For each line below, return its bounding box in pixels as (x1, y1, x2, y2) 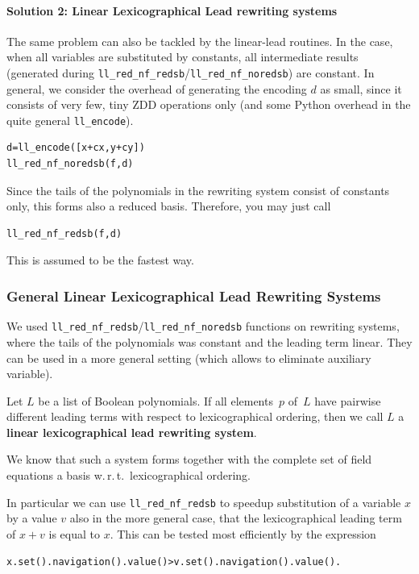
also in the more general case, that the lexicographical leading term (69, 510, 402, 526)
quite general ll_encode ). (6, 111, 134, 128)
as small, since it (320, 80, 402, 97)
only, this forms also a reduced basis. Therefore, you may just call (6, 198, 331, 214)
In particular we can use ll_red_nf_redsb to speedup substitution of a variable (6, 493, 401, 510)
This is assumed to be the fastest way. (6, 252, 194, 268)
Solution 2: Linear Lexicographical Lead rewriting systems (6, 2, 338, 19)
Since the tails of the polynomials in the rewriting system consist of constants (6, 181, 390, 198)
